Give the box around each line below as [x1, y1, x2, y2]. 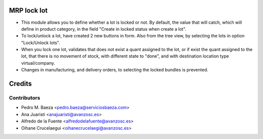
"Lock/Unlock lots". [21, 39, 60, 46]
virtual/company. [21, 60, 56, 66]
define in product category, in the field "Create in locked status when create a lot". [21, 26, 187, 32]
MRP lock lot [9, 6, 48, 15]
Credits [9, 80, 32, 88]
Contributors [9, 95, 40, 102]
